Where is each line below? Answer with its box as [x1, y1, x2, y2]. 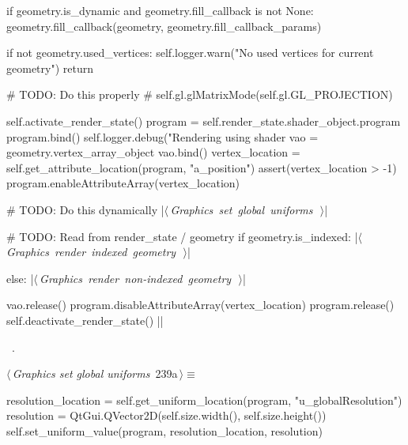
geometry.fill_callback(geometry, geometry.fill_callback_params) [6, 17, 322, 34]
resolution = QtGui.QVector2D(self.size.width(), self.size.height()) [6, 407, 327, 424]
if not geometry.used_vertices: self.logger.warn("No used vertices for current [6, 44, 374, 61]
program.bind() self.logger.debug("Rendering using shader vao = [6, 128, 319, 145]
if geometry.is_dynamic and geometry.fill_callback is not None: [6, 2, 314, 18]
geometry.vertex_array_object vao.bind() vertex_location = [6, 144, 300, 160]
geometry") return [6, 59, 93, 76]
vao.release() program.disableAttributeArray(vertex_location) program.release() [6, 296, 395, 313]
